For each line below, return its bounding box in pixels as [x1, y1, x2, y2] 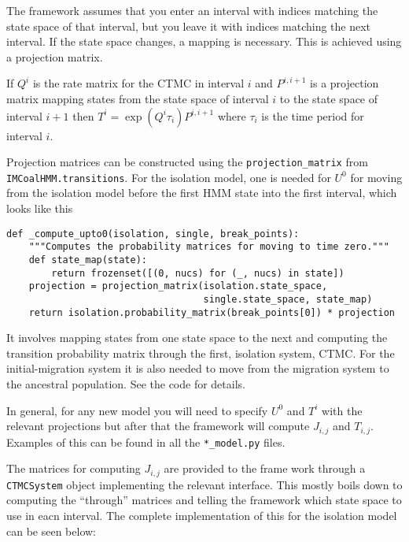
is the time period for [261, 107, 364, 124]
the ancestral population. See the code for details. [6, 376, 245, 392]
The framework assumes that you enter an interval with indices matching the [6, 2, 378, 18]
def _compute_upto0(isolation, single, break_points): [6, 228, 300, 239]
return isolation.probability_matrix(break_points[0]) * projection [28, 306, 395, 318]
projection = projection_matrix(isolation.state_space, [28, 280, 328, 292]
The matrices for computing [6, 460, 141, 477]
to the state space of [279, 90, 378, 106]
